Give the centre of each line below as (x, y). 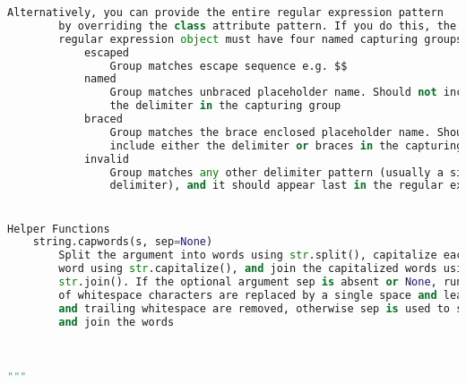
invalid (107, 159)
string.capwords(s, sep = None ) (123, 242)
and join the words (116, 322)
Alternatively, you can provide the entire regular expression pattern (225, 13)
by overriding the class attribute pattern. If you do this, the (258, 26)
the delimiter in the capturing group (225, 106)
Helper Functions (59, 229)
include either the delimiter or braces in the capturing (286, 145)
